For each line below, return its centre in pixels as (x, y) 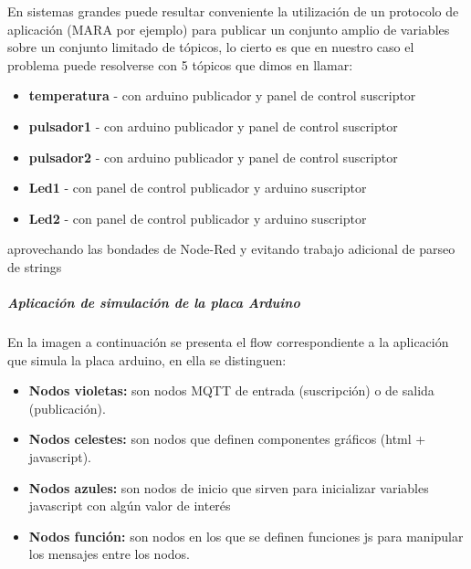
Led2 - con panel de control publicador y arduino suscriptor (198, 218)
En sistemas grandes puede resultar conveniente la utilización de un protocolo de (233, 11)
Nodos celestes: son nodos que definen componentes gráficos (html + (227, 439)
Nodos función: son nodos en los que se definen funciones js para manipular (246, 536)
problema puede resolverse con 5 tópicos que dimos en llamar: (180, 64)
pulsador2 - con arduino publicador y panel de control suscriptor (213, 157)
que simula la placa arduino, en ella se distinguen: (147, 359)
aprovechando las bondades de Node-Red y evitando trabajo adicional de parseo (231, 249)
